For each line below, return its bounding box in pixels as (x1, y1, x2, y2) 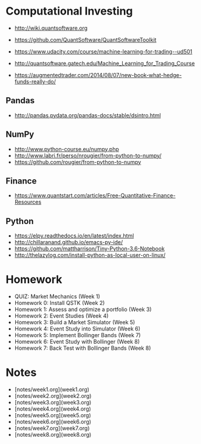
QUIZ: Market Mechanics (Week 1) (14, 293, 101, 300)
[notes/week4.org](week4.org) (14, 405, 92, 412)
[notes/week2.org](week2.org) (14, 392, 92, 400)
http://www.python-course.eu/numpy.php (14, 145, 119, 152)
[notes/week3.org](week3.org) (14, 399, 92, 406)
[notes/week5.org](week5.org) (14, 412, 92, 419)
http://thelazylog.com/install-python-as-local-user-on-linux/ (14, 251, 166, 259)
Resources (14, 199, 42, 206)
